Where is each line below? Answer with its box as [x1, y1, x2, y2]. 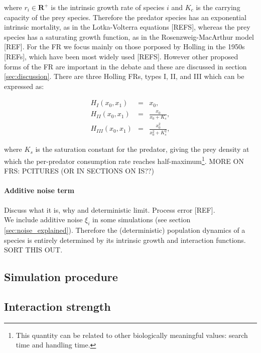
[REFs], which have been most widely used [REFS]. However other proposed [4, 51, 238, 61]
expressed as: [4, 80, 44, 91]
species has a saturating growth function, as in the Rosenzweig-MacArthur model [4, 31, 254, 42]
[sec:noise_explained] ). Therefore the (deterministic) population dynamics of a [4, 224, 245, 235]
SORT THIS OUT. [4, 244, 63, 255]
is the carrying [196, 2, 240, 12]
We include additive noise [4, 214, 83, 225]
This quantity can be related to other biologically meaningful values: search [16, 329, 248, 340]
